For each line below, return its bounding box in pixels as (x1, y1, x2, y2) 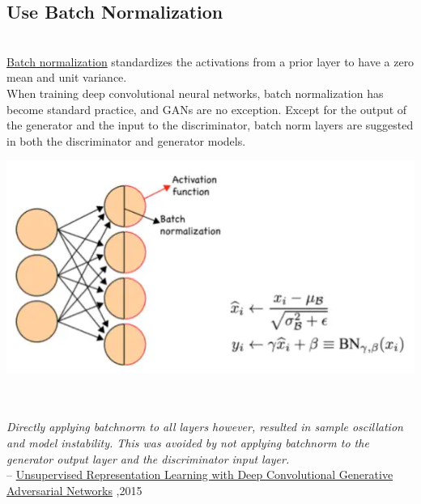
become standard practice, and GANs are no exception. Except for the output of (6, 100, 407, 117)
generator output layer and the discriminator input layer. (6, 450, 290, 467)
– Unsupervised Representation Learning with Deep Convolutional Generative (6, 466, 393, 483)
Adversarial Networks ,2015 (6, 481, 142, 498)
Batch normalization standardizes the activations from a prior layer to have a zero (6, 53, 415, 70)
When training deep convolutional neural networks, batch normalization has (6, 84, 384, 101)
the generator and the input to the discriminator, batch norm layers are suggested (6, 116, 414, 133)
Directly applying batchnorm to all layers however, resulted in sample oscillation (6, 418, 403, 435)
